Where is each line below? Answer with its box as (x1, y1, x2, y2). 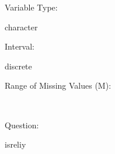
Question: (5, 118, 39, 131)
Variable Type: (5, 1, 58, 13)
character (5, 20, 38, 33)
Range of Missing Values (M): (5, 79, 111, 92)
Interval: (5, 40, 34, 52)
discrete (5, 60, 32, 72)
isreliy (5, 138, 26, 150)
